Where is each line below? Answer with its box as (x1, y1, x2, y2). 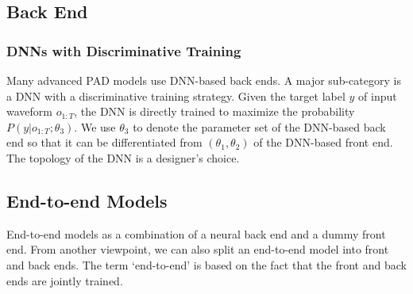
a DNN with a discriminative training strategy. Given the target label (6, 87, 345, 104)
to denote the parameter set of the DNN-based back (133, 118, 386, 135)
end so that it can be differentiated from (6, 134, 203, 151)
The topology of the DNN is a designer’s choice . (6, 149, 240, 166)
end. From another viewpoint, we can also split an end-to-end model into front (6, 241, 389, 258)
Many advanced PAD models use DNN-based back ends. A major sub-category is (6, 72, 401, 88)
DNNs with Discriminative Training (6, 40, 241, 60)
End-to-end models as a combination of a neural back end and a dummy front (6, 225, 386, 242)
